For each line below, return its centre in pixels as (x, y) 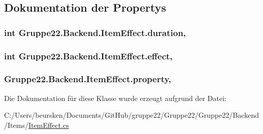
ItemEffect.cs (49, 125)
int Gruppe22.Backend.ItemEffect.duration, (95, 32)
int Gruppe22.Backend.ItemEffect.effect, (89, 56)
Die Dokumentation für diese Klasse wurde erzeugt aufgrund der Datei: (115, 98)
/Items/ (16, 125)
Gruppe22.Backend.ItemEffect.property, (88, 79)
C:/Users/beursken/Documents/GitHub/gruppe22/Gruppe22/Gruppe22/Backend (131, 115)
